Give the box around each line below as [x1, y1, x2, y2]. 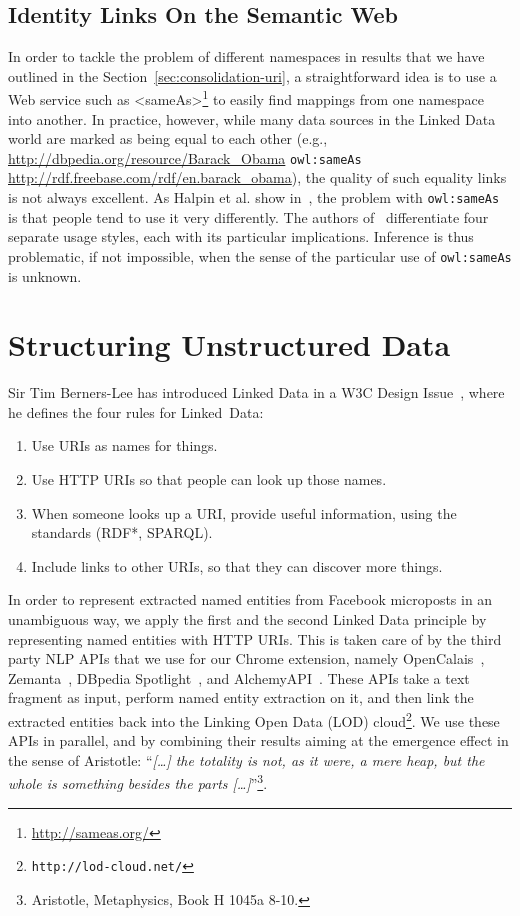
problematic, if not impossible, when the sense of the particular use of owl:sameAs [8, 245, 512, 266]
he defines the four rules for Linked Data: [8, 401, 264, 422]
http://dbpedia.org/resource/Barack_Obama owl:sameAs [8, 147, 362, 168]
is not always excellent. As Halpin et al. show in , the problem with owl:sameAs [8, 187, 500, 208]
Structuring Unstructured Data [8, 324, 451, 365]
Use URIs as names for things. [31, 435, 218, 456]
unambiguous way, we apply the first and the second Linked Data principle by [8, 609, 487, 630]
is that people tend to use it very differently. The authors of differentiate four [8, 206, 489, 227]
